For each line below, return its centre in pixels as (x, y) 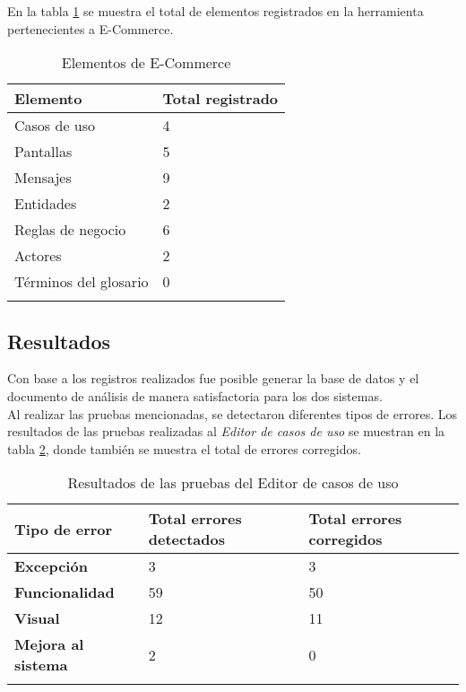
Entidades (46, 204)
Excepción (51, 566)
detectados (186, 539)
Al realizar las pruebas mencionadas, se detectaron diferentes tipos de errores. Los (232, 413)
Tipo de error (64, 529)
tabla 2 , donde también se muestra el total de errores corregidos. (184, 448)
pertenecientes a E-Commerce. (91, 28)
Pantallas (43, 152)
